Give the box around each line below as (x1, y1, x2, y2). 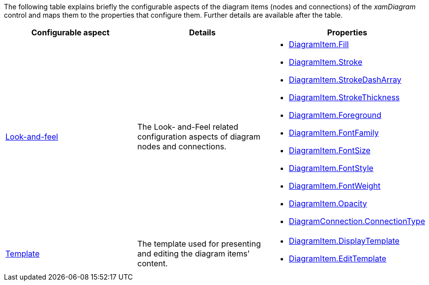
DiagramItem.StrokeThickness (288, 92, 400, 102)
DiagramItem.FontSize (288, 145, 371, 155)
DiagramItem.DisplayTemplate (288, 236, 400, 246)
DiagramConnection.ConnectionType (288, 216, 425, 226)
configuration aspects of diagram (137, 132, 260, 142)
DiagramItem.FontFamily (288, 128, 379, 138)
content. (137, 258, 168, 268)
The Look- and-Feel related (137, 122, 238, 132)
